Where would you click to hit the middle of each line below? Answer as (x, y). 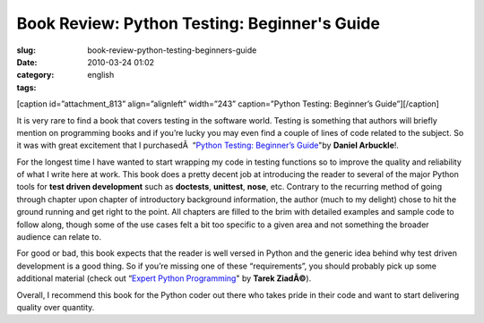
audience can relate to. (59, 237)
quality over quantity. (56, 307)
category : (35, 75)
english (101, 75)
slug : (26, 50)
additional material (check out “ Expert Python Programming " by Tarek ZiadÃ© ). (164, 278)
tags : (26, 87)
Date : (27, 62)
